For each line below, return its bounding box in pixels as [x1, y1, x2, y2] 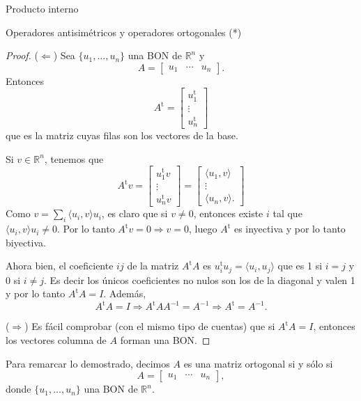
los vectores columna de [6, 333, 107, 347]
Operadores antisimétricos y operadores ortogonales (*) [6, 24, 242, 39]
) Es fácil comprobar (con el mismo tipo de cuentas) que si [24, 319, 275, 333]
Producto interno [6, 1, 79, 15]
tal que [272, 206, 302, 221]
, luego [189, 221, 217, 236]
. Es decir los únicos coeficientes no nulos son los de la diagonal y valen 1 [44, 272, 355, 287]
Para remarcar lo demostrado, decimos [6, 356, 170, 370]
